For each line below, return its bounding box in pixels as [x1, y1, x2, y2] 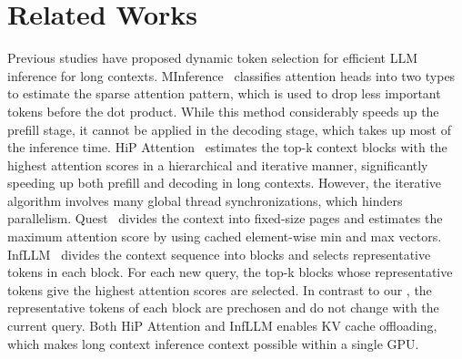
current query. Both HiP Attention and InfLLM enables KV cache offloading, [7, 316, 437, 335]
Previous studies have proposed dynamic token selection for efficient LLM [7, 48, 418, 67]
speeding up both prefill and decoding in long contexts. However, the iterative [7, 173, 442, 192]
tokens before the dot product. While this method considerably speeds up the [7, 101, 439, 120]
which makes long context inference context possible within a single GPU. [7, 333, 419, 353]
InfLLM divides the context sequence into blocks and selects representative [7, 244, 431, 263]
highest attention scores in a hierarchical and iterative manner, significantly [7, 155, 428, 174]
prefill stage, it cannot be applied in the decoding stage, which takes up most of [7, 119, 452, 138]
